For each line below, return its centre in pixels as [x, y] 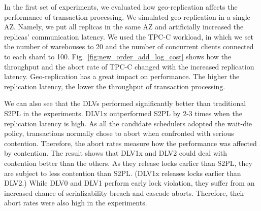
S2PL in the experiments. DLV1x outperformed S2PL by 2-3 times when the [123, 113]
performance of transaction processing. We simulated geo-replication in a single [127, 16]
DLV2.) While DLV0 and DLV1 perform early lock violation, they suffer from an [129, 183]
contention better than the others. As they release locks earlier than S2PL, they [128, 163]
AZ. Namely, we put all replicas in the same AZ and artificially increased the [124, 27]
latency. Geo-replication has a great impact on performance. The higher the [122, 76]
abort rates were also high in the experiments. [76, 203]
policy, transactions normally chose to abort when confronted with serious [119, 133]
